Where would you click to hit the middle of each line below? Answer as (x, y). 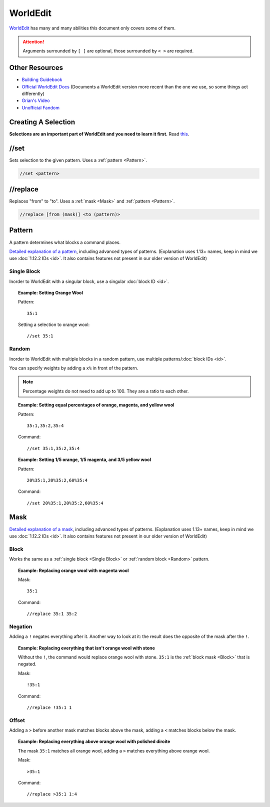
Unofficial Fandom (41, 107)
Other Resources (36, 68)
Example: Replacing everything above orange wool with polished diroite (94, 741)
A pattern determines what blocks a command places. (65, 242)
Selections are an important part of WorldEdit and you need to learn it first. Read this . (99, 134)
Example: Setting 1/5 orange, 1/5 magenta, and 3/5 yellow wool (84, 459)
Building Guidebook (42, 79)
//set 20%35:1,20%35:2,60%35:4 (65, 503)
